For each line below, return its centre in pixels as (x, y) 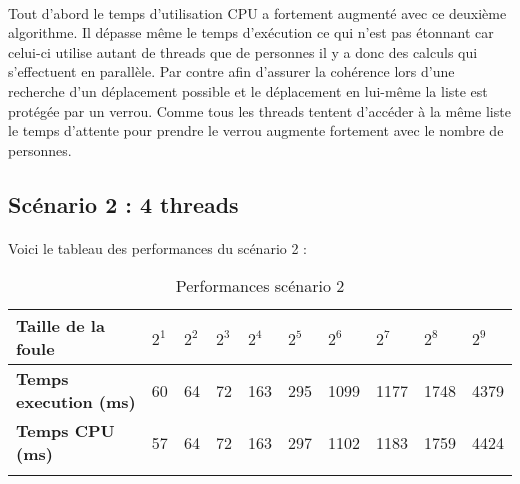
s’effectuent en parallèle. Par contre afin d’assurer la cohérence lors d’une (231, 71)
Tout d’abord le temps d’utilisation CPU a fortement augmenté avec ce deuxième (257, 12)
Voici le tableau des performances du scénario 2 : (157, 247)
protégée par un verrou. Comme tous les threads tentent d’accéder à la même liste (259, 110)
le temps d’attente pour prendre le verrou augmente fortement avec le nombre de (256, 130)
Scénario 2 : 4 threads (123, 203)
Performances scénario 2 (260, 286)
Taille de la (60, 326)
